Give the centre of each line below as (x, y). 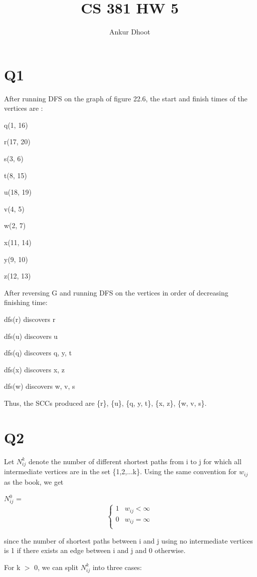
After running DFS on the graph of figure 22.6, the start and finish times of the (126, 98)
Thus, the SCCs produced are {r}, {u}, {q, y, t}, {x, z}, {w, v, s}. (105, 403)
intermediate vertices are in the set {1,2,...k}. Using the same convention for (121, 471)
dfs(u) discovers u (31, 336)
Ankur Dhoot (130, 32)
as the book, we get (34, 481)
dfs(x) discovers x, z (34, 369)
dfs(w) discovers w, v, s (40, 386)
